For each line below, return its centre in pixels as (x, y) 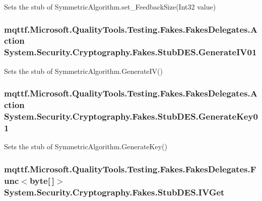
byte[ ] (42, 180)
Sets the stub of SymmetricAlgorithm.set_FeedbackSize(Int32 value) (110, 7)
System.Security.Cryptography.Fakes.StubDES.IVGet (114, 192)
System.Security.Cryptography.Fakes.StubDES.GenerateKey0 (131, 116)
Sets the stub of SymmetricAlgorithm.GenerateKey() (86, 146)
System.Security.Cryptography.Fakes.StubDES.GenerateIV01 (130, 52)
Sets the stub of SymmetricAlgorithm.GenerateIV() (83, 71)
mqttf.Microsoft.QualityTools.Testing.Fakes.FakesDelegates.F (130, 169)
